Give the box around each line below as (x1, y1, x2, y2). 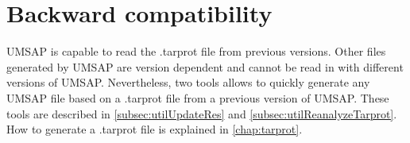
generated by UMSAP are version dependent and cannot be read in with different (6, 58, 404, 75)
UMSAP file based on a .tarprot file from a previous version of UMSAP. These (6, 89, 389, 106)
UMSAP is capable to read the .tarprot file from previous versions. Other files (6, 43, 386, 60)
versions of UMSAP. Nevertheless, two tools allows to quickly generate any (6, 74, 370, 91)
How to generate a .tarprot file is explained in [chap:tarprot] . (6, 121, 303, 137)
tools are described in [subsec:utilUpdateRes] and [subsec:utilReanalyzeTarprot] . (6, 105, 397, 122)
